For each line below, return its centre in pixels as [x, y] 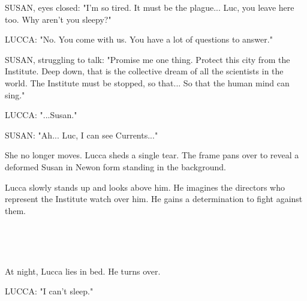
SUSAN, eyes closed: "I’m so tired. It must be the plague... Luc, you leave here [150, 7]
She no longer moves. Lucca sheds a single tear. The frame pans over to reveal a [152, 155]
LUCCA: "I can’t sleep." [49, 291]
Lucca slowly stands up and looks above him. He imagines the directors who [145, 187]
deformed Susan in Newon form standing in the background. [115, 166]
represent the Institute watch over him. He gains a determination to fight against [154, 199]
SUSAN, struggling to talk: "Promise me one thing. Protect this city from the [148, 59]
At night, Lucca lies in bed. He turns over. [83, 271]
